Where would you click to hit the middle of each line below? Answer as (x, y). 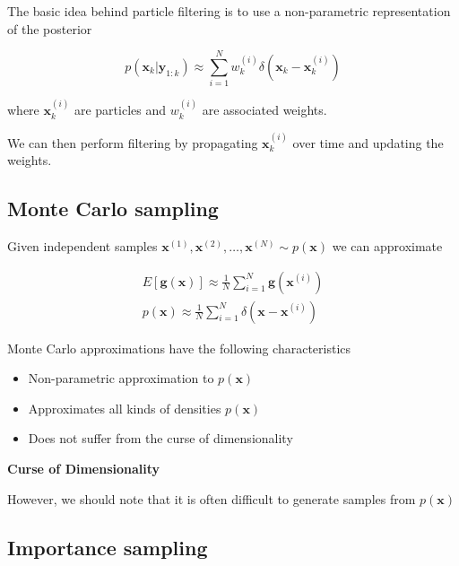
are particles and (120, 110)
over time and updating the (368, 142)
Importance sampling (108, 547)
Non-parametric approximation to (121, 378)
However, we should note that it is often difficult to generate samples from (212, 498)
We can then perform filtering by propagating (133, 142)
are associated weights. (264, 110)
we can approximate (387, 245)
